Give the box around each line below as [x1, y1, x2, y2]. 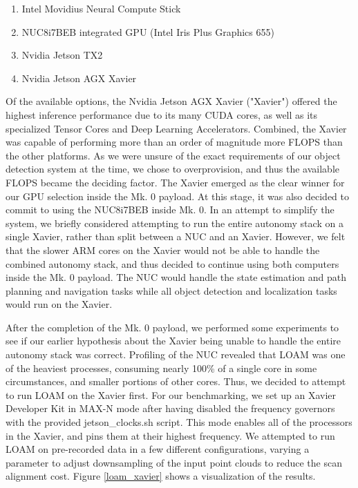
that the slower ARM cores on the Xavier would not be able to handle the [6, 242, 320, 257]
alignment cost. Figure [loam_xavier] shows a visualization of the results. [6, 469, 316, 483]
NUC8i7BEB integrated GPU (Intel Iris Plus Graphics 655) [21, 24, 274, 39]
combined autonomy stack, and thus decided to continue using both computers [6, 256, 339, 271]
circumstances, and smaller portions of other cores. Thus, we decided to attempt [6, 374, 346, 389]
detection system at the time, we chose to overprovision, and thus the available [6, 162, 340, 176]
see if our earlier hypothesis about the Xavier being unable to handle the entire [6, 333, 341, 348]
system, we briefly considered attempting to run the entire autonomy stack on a [6, 215, 343, 230]
